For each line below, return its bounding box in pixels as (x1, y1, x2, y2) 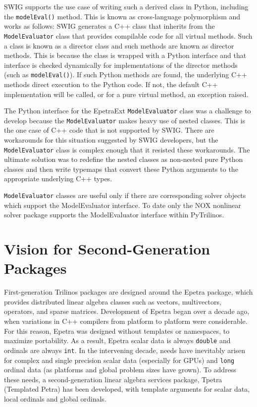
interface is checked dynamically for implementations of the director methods (4, 59, 238, 70)
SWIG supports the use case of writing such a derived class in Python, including (4, 1, 249, 11)
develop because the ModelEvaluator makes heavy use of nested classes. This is (4, 115, 246, 125)
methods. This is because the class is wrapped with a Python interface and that (4, 50, 247, 60)
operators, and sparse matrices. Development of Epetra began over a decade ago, (4, 306, 250, 316)
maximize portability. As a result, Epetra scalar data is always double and (4, 335, 231, 346)
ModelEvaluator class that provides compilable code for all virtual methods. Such (4, 30, 253, 41)
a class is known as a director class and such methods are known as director (4, 40, 234, 51)
